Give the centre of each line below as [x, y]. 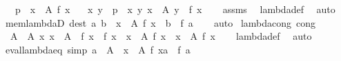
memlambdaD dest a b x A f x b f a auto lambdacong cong [160, 22]
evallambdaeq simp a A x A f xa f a [98, 49]
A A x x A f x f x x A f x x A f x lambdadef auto [161, 36]
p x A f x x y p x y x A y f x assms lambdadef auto [175, 9]
